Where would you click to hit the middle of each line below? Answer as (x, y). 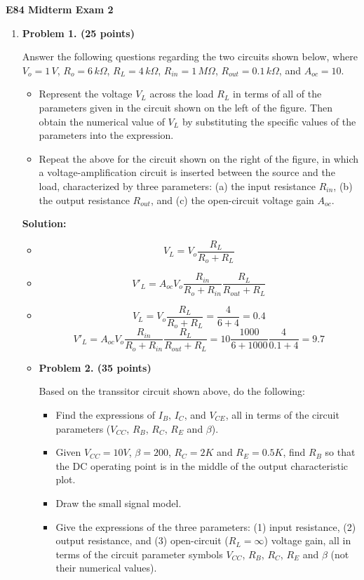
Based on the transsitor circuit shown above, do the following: (172, 391)
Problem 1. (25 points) (78, 33)
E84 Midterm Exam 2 (60, 9)
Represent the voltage (86, 94)
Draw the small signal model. (119, 503)
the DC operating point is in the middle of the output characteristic (202, 465)
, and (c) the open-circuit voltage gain (232, 200)
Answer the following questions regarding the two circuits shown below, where (190, 56)
